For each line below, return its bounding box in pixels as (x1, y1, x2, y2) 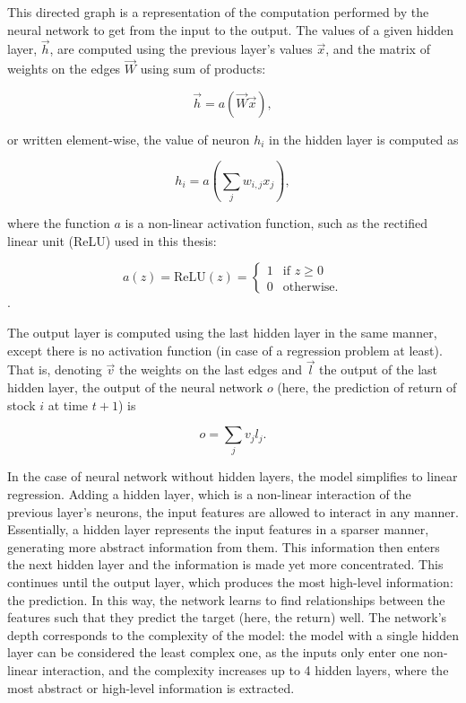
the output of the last (319, 360, 437, 379)
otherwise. (282, 280, 339, 294)
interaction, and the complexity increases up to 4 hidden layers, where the (41, 660, 449, 679)
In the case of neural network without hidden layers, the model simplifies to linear (7, 467, 458, 486)
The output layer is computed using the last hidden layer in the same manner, (7, 322, 437, 341)
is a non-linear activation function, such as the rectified (125, 214, 427, 233)
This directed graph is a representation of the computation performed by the (7, 3, 429, 21)
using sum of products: (140, 59, 266, 78)
